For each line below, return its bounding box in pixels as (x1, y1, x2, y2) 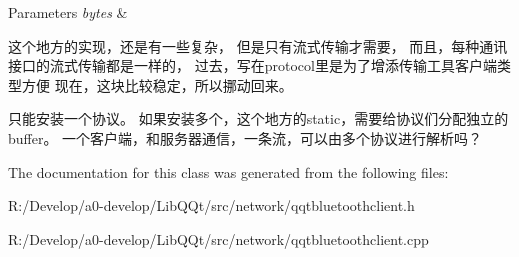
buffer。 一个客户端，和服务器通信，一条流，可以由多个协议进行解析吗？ (8, 127, 483, 148)
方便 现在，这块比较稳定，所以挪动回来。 (21, 74, 293, 95)
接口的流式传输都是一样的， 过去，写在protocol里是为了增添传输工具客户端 (8, 55, 497, 76)
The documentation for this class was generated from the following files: (8, 161, 449, 182)
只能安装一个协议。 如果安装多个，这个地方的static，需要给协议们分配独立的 (8, 108, 509, 129)
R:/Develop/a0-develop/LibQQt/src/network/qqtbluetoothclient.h (8, 195, 415, 216)
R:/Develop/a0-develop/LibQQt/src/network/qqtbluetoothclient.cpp (8, 228, 429, 249)
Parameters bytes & (8, 2, 128, 22)
